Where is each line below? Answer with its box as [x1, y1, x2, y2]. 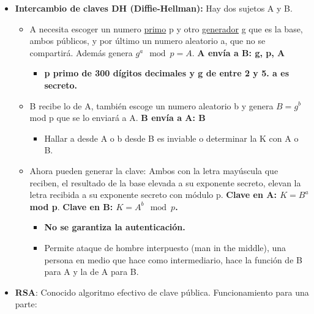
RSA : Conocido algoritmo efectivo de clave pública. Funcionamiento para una [15, 285, 309, 298]
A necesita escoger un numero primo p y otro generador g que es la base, [29, 22, 303, 35]
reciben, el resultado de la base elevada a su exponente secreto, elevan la [29, 176, 301, 189]
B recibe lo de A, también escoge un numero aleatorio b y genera [29, 99, 274, 112]
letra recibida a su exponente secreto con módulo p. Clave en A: [29, 188, 277, 201]
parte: [15, 298, 37, 310]
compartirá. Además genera [29, 46, 133, 59]
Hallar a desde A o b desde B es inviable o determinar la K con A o [44, 131, 299, 144]
